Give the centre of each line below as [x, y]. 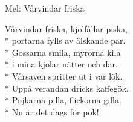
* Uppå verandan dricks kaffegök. [67, 88]
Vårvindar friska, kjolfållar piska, [66, 28]
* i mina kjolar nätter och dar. [61, 64]
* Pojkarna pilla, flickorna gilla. [63, 100]
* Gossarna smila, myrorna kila [63, 52]
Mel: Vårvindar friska [45, 8]
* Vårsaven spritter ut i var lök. [64, 76]
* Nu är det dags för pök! [52, 111]
